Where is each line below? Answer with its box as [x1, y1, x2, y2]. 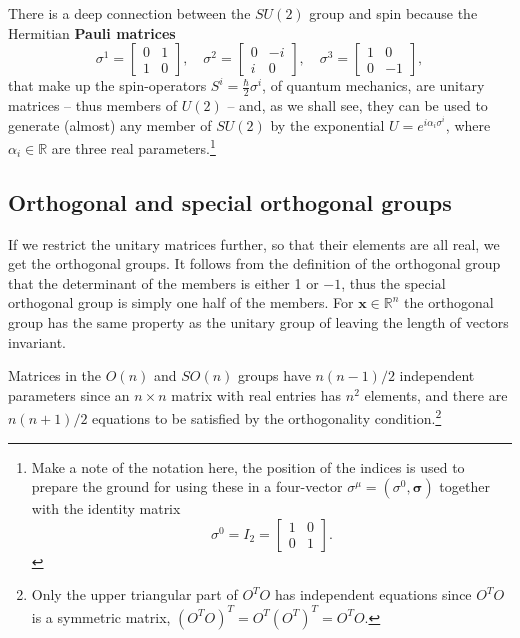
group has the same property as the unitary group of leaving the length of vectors [8, 312, 509, 333]
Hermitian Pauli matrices [8, 22, 176, 43]
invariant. [8, 331, 67, 352]
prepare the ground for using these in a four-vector [31, 476, 343, 497]
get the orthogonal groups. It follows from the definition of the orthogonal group [8, 253, 501, 274]
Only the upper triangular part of [31, 584, 238, 605]
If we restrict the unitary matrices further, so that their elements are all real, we [8, 233, 500, 254]
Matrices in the [8, 365, 102, 386]
